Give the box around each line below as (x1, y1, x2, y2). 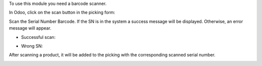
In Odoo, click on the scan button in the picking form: (9, 10, 115, 16)
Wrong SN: (21, 43, 43, 49)
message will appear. (9, 25, 51, 31)
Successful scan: (21, 34, 56, 40)
